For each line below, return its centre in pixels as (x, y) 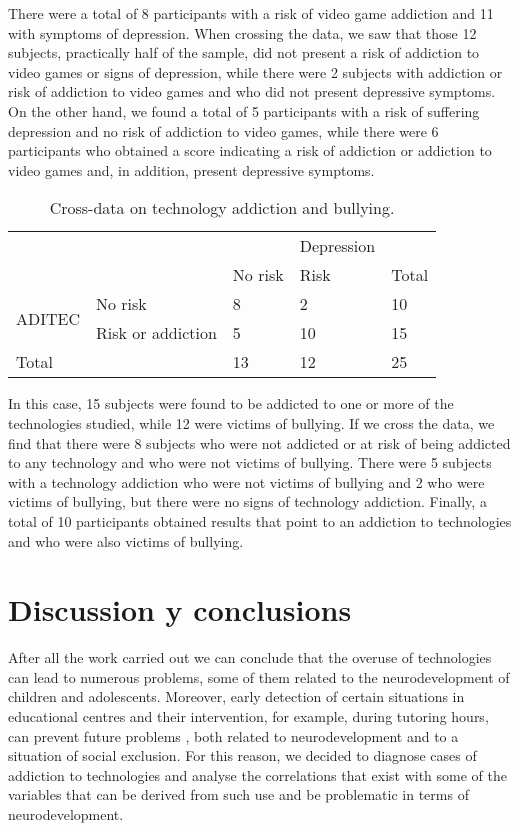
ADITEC (48, 318)
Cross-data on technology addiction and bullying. (222, 208)
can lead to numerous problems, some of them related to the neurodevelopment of (259, 676)
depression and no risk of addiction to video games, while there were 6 (223, 130)
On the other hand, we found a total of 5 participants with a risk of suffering (244, 110)
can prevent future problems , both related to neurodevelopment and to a (233, 735)
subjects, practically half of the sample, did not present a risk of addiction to (244, 52)
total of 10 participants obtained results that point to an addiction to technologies (260, 520)
